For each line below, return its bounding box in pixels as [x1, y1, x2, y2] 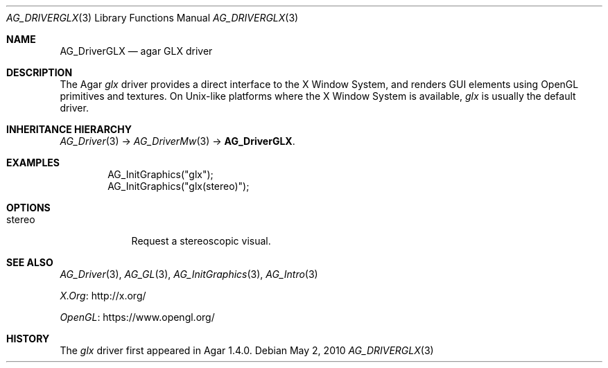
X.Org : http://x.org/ [60, 290, 146, 301]
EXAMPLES [6, 157, 60, 168]
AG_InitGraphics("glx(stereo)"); [107, 180, 250, 192]
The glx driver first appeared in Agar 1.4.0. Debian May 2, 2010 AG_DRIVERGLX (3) [60, 344, 434, 356]
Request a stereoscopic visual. [131, 235, 271, 247]
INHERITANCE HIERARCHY [6, 123, 132, 135]
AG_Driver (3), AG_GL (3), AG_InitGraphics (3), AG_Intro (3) [60, 268, 318, 280]
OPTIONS [6, 202, 51, 213]
